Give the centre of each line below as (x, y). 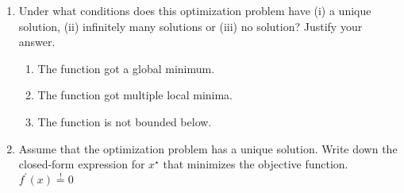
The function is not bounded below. (125, 121)
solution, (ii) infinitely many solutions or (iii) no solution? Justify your (190, 26)
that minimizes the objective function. (256, 164)
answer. (37, 42)
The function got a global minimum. (126, 68)
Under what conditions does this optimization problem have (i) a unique (195, 10)
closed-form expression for (82, 164)
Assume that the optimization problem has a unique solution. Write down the (208, 148)
